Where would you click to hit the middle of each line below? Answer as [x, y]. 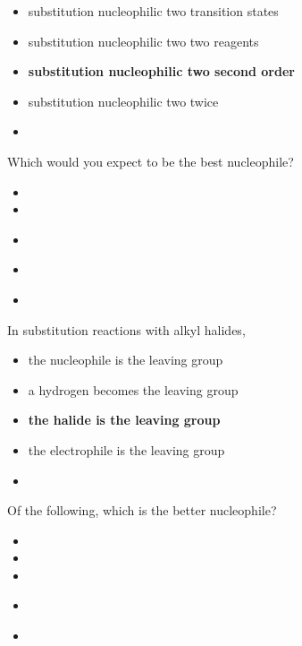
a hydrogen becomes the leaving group [133, 389]
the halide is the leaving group [124, 420]
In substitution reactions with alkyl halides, [126, 329]
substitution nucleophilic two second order [161, 71]
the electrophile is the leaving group [126, 449]
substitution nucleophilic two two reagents [143, 41]
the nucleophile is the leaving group [126, 360]
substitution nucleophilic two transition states [153, 11]
